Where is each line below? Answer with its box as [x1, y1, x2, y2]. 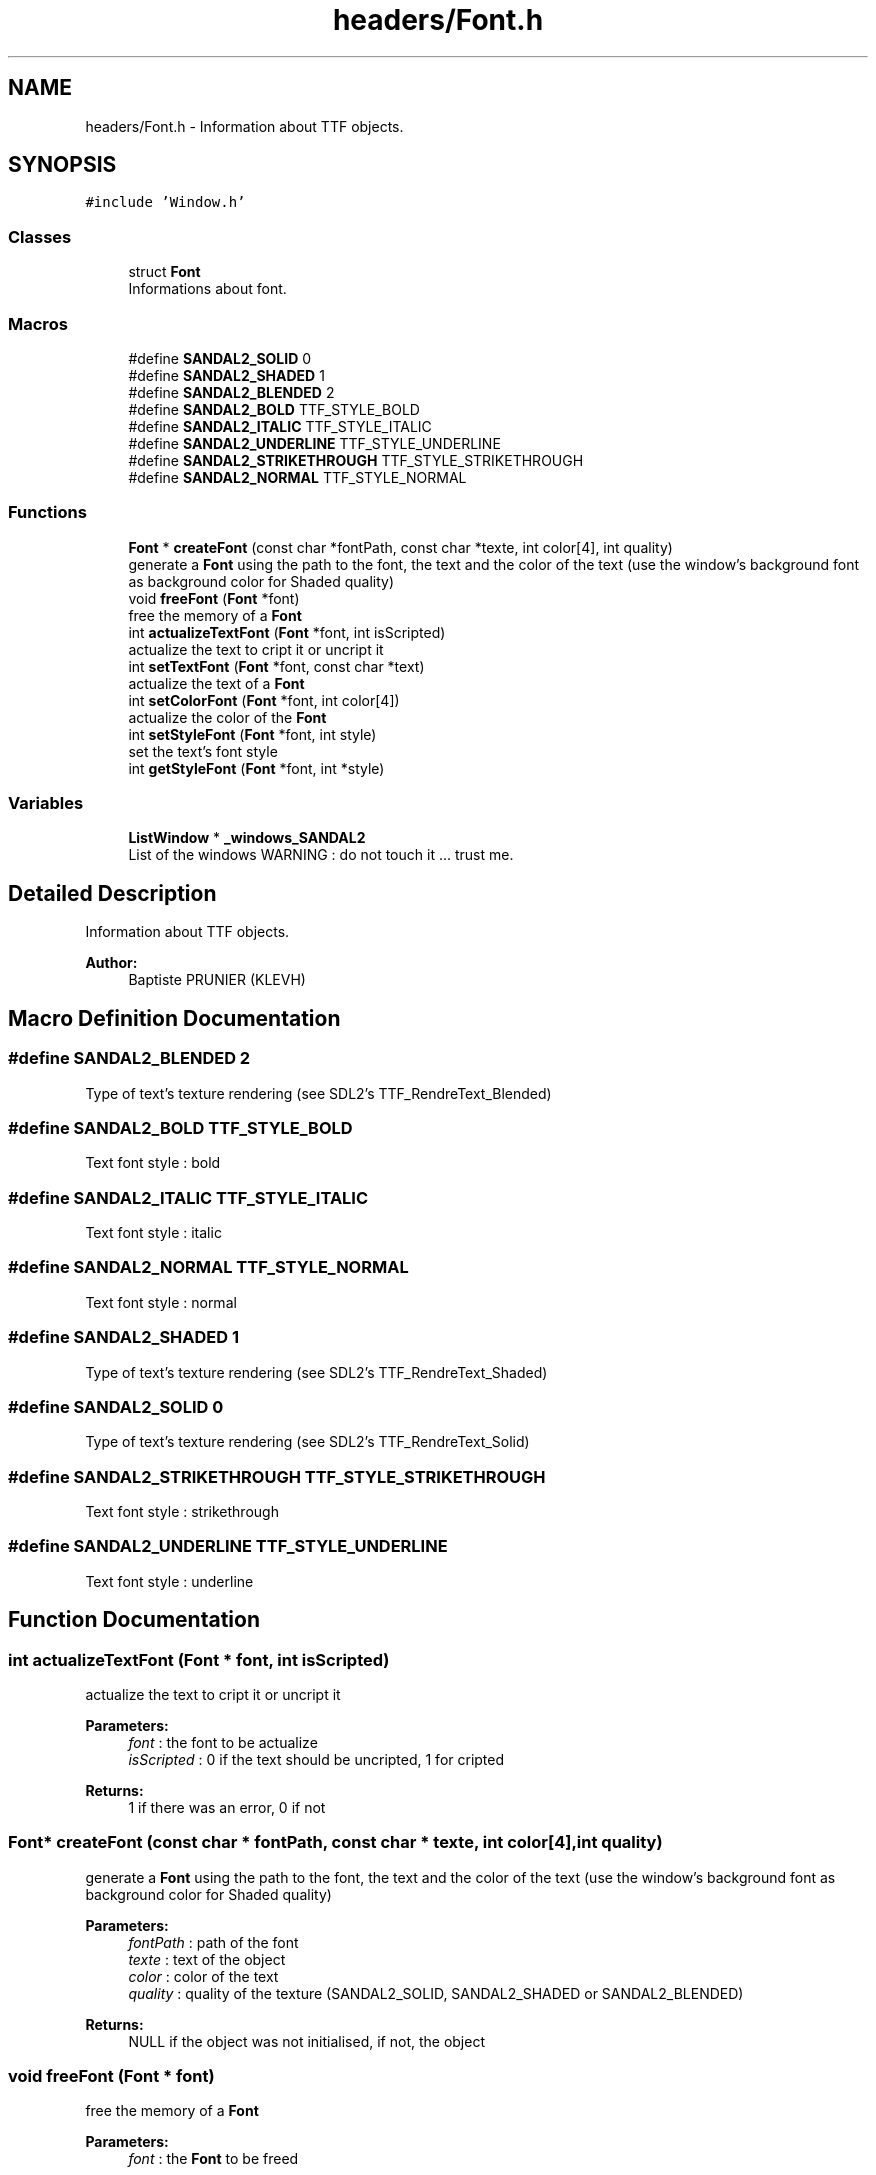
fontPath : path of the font [128, 1933, 299, 1951]
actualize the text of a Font [128, 674, 305, 692]
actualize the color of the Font [128, 708, 327, 726]
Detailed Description [8, 880, 217, 906]
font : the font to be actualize [128, 1733, 318, 1751]
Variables [8, 793, 84, 814]
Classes [8, 226, 72, 247]
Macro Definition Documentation [8, 1005, 341, 1031]
